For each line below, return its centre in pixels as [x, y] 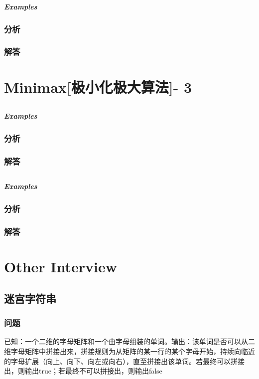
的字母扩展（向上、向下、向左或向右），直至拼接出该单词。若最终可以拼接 [124, 361]
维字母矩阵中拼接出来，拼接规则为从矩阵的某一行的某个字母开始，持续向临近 [129, 351]
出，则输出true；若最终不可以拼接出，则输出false [83, 371]
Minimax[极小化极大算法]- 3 [98, 87]
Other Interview [61, 267]
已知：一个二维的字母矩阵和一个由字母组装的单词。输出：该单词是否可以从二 [129, 341]
